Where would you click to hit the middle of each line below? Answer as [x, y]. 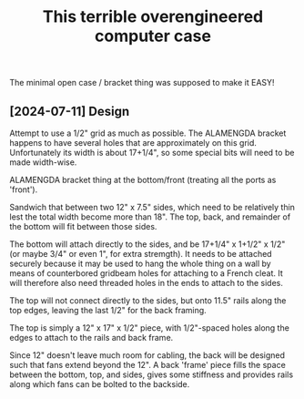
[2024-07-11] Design [70, 111]
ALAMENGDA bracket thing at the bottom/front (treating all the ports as [143, 180]
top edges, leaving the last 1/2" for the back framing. [108, 310]
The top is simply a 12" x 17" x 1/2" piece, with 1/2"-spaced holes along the [149, 328]
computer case [153, 36]
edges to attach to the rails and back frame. [91, 338]
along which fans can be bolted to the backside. [100, 384]
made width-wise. [43, 162]
